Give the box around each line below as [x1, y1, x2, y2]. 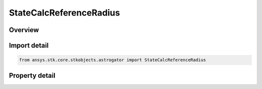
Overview [9, 26, 39, 34]
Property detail [9, 71, 56, 80]
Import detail [9, 41, 49, 50]
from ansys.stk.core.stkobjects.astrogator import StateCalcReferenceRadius [19, 57, 206, 63]
